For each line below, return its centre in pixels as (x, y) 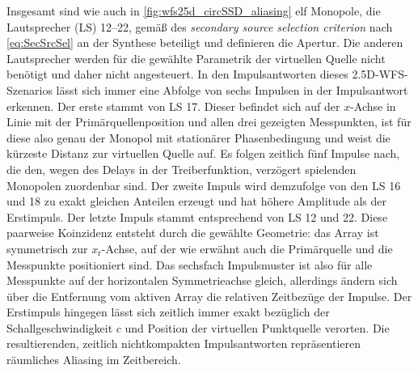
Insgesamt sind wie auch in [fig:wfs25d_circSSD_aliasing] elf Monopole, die (194, 11)
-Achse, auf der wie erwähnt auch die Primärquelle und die (247, 248)
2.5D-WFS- (380, 74)
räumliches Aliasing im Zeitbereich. (94, 360)
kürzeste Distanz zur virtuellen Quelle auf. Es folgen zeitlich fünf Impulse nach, (203, 153)
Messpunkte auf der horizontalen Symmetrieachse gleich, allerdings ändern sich (202, 280)
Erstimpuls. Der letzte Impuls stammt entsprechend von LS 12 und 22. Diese (197, 216)
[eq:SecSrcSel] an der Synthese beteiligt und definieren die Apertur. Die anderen (205, 42)
